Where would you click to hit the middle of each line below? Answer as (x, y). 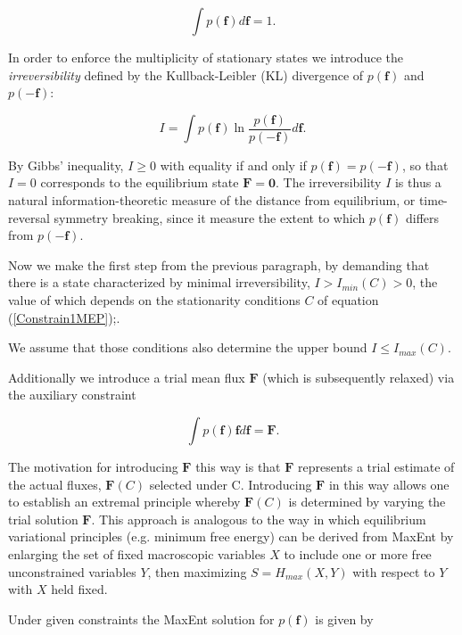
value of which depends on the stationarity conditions (154, 300)
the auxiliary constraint (72, 395)
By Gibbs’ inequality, (66, 165)
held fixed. (79, 589)
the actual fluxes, (55, 484)
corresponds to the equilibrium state (140, 182)
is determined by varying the (367, 502)
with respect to (394, 571)
